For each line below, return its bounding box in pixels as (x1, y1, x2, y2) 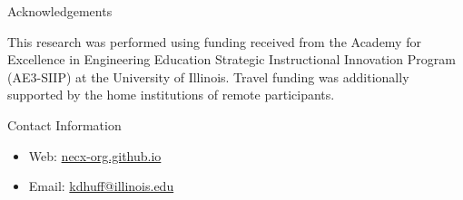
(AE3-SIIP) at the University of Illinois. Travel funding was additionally (7, 67, 409, 86)
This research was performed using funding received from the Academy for (7, 32, 421, 51)
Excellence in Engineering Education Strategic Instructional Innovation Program (7, 50, 456, 69)
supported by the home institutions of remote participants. (7, 85, 335, 104)
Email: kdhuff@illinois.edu (28, 176, 174, 195)
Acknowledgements (7, 2, 113, 20)
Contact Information (7, 115, 122, 134)
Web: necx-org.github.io (28, 146, 162, 165)
